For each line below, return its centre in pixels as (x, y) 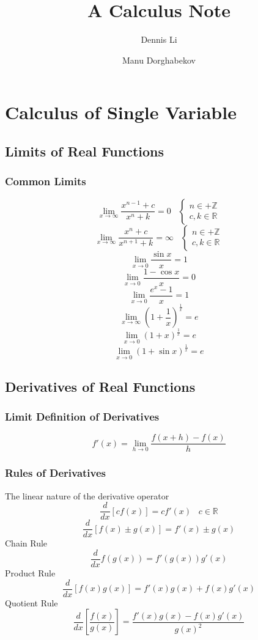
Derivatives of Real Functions (100, 386)
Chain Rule (26, 543)
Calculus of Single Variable (121, 112)
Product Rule (30, 572)
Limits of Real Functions (85, 151)
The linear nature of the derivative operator (87, 495)
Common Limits (46, 181)
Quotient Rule (31, 602)
